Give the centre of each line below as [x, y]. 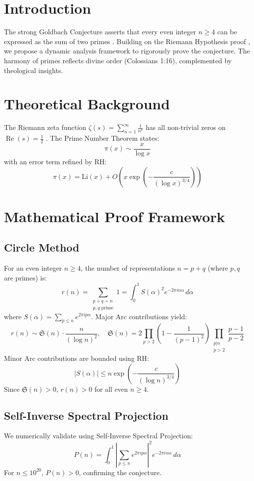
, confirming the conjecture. [120, 472]
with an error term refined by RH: [55, 161]
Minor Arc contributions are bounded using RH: [76, 358]
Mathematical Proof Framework [114, 216]
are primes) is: [25, 277]
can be [227, 32]
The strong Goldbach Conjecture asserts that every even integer [100, 32]
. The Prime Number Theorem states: [102, 138]
